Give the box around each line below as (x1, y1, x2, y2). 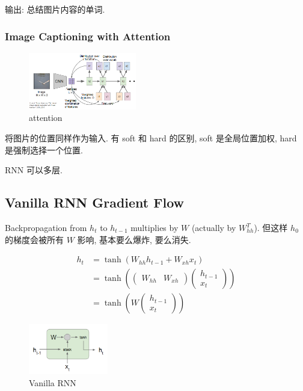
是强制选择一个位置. (5, 143, 83, 156)
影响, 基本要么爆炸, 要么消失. (77, 233, 191, 245)
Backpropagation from (5, 221, 87, 233)
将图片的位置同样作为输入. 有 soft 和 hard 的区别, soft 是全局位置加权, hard (5, 132, 297, 144)
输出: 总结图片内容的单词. (5, 3, 105, 15)
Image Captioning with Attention (5, 28, 171, 43)
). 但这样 (254, 221, 288, 233)
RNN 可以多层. (5, 164, 63, 176)
